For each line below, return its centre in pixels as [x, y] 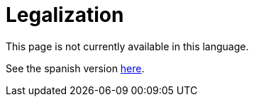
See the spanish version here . [75, 68]
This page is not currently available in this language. [127, 46]
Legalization [65, 15]
